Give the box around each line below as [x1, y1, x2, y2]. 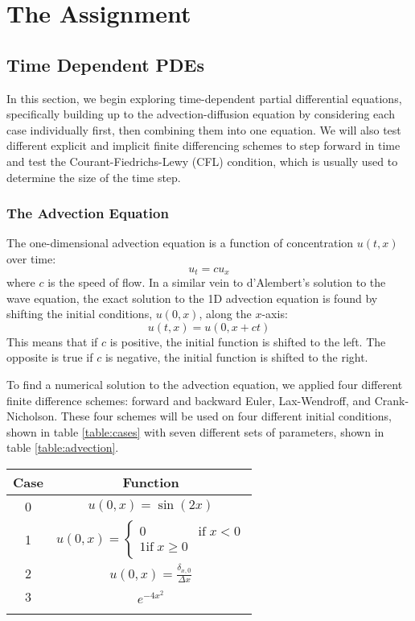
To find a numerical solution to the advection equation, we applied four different [6, 375, 403, 392]
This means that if [6, 333, 98, 350]
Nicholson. [6, 408, 58, 424]
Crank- [374, 391, 409, 408]
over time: [6, 250, 56, 267]
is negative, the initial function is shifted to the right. [105, 349, 368, 366]
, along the [199, 305, 252, 322]
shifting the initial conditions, [6, 305, 153, 322]
